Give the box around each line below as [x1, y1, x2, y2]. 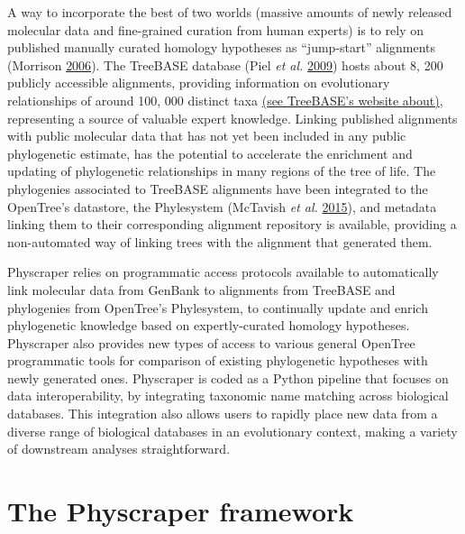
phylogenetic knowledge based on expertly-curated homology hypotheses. [7, 316, 410, 335]
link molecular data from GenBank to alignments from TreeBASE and [7, 280, 396, 299]
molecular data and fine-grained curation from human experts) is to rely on [7, 20, 424, 39]
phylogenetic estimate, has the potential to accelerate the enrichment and [7, 143, 413, 162]
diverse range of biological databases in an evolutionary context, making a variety [7, 421, 458, 440]
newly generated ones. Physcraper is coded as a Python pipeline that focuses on [7, 368, 449, 387]
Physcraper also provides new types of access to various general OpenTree [7, 333, 415, 352]
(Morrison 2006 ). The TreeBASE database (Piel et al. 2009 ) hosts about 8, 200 [7, 55, 443, 74]
